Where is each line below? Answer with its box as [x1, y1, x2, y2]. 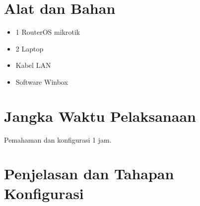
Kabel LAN [15, 60, 51, 70]
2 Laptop [15, 43, 44, 53]
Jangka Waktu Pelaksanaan [4, 105, 196, 126]
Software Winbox [15, 76, 68, 87]
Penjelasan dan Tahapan [4, 163, 174, 184]
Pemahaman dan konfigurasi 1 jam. [4, 134, 112, 145]
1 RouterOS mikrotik [15, 27, 80, 37]
